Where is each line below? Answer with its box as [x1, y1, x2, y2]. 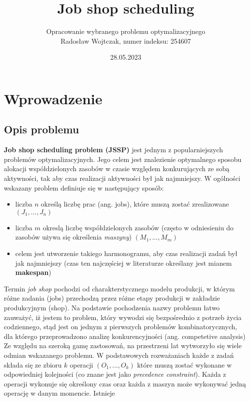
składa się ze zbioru [4, 359, 62, 369]
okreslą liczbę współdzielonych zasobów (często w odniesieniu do [43, 222, 234, 232]
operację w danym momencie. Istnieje [4, 388, 115, 398]
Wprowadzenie [4, 88, 103, 108]
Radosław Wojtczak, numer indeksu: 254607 [60, 35, 191, 46]
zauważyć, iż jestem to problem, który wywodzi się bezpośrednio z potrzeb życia [4, 312, 242, 322]
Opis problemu [4, 122, 79, 137]
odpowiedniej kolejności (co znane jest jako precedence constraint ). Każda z [4, 369, 226, 379]
